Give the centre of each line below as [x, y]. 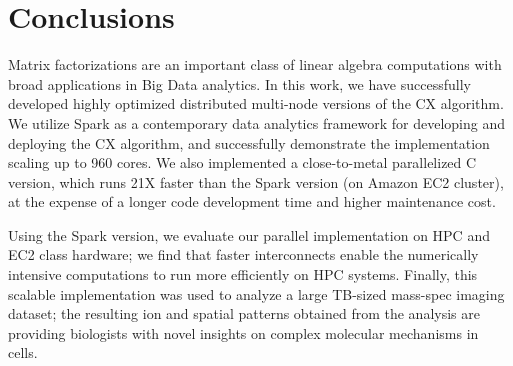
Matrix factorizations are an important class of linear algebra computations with [255, 64]
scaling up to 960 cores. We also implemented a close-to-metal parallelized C [242, 162]
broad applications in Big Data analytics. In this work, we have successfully [239, 83]
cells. [23, 352]
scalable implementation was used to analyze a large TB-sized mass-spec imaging [256, 293]
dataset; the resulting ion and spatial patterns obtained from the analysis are [244, 313]
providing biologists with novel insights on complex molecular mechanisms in [243, 332]
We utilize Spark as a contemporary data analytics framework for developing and [257, 122]
